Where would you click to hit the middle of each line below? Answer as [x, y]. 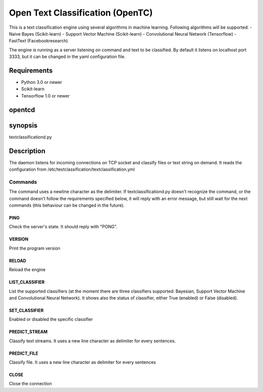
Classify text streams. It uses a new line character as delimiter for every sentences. [93, 341]
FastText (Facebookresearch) [38, 41]
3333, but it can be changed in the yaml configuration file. [67, 57]
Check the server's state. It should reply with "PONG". [63, 227]
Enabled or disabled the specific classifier [51, 319]
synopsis [23, 125]
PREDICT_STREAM [28, 332]
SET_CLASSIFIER [26, 310]
